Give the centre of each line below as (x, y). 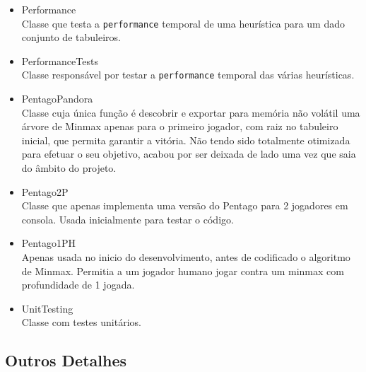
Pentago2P (45, 191)
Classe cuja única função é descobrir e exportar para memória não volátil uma (191, 112)
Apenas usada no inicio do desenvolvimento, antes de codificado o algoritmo (186, 257)
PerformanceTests (60, 60)
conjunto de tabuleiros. (71, 37)
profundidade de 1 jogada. (78, 285)
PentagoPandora (57, 99)
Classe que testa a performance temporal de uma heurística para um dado (183, 23)
